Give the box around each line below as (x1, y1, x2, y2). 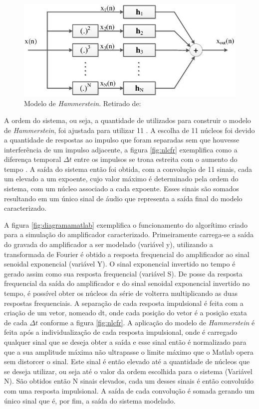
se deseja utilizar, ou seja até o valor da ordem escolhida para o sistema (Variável (4, 366, 253, 376)
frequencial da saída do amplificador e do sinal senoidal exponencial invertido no (4, 278, 250, 288)
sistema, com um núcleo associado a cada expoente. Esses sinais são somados (4, 183, 239, 194)
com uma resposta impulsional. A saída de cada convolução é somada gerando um (4, 385, 255, 396)
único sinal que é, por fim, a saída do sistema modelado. (4, 395, 176, 406)
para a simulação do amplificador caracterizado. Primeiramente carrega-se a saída (4, 229, 254, 240)
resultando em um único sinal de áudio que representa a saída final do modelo (4, 193, 243, 203)
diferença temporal (4, 154, 61, 164)
